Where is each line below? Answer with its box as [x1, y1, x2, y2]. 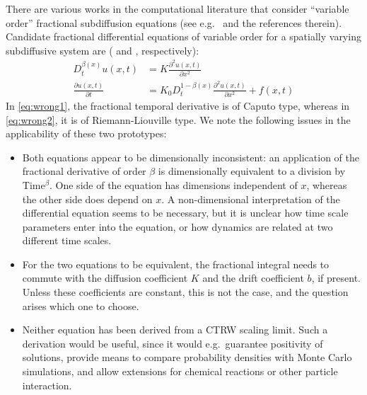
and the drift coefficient [202, 270, 304, 285]
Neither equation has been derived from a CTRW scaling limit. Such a [22, 322, 328, 337]
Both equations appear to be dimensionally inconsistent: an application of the [22, 149, 359, 164]
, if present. [311, 270, 361, 285]
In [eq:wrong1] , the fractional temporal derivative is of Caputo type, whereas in [6, 98, 350, 113]
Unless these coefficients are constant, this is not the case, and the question [22, 285, 349, 299]
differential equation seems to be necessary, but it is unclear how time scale [22, 205, 349, 220]
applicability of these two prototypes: [6, 126, 167, 141]
